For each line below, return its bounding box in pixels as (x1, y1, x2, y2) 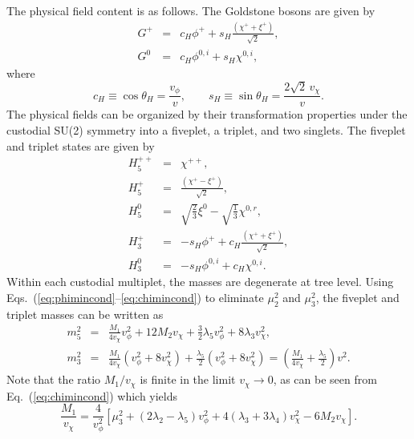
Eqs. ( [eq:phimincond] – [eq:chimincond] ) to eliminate (6, 288, 264, 305)
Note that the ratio (6, 371, 101, 388)
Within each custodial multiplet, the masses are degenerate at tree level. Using (6, 273, 394, 290)
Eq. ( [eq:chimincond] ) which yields (6, 387, 178, 404)
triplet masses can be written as (6, 305, 164, 322)
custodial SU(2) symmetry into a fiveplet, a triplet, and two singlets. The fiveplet (6, 122, 406, 139)
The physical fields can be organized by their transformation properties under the (6, 106, 408, 123)
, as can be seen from (273, 371, 377, 388)
